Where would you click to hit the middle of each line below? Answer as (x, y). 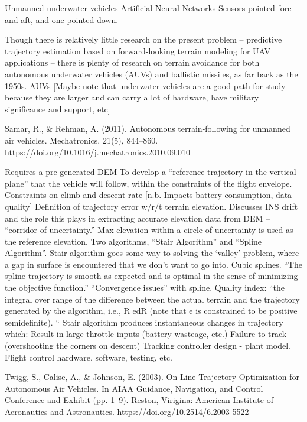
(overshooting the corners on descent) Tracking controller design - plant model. (148, 345)
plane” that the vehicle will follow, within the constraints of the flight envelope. (148, 183)
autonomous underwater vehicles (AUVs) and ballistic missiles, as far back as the (151, 74)
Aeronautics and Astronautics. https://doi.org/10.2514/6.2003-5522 (127, 411)
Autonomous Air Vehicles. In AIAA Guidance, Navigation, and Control (134, 388)
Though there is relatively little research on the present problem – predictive (143, 39)
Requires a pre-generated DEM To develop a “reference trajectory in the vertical (151, 172)
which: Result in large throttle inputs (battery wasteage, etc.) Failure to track (146, 334)
